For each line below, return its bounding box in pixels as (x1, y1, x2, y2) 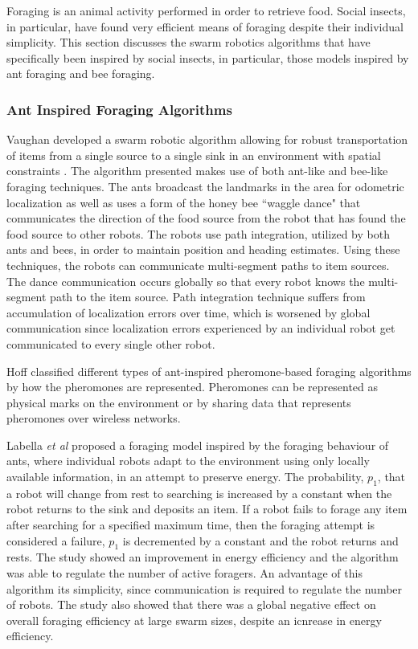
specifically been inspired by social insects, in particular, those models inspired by (6, 49, 409, 66)
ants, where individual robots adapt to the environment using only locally (6, 452, 370, 469)
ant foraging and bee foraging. (6, 65, 155, 82)
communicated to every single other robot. (6, 335, 215, 352)
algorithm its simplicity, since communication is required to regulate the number (6, 580, 403, 597)
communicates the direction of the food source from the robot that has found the (6, 210, 406, 227)
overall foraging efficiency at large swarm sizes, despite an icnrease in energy (6, 611, 382, 628)
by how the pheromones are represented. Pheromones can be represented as (6, 378, 379, 395)
